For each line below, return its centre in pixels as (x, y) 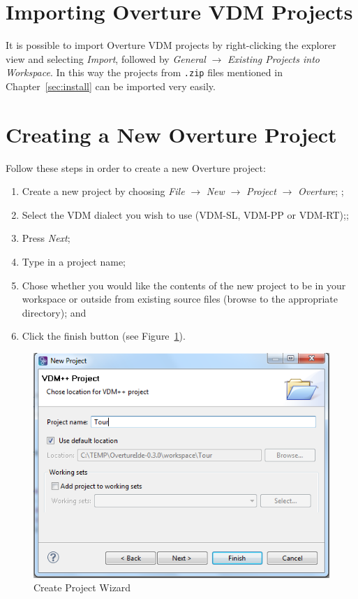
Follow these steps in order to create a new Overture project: (136, 167)
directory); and (54, 312)
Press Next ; (46, 238)
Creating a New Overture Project (171, 134)
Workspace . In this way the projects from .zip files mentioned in (144, 72)
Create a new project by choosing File (103, 191)
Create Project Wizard (82, 587)
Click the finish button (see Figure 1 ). (104, 336)
